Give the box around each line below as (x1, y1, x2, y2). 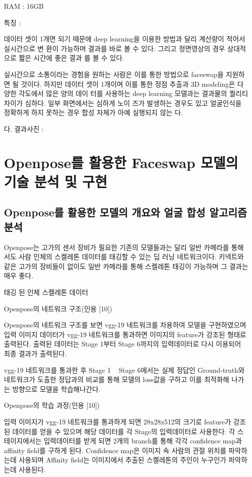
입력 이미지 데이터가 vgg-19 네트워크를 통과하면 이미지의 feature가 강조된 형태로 (4, 329, 246, 339)
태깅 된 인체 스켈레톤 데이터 (4, 287, 89, 297)
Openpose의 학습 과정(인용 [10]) (4, 400, 100, 410)
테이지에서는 (4, 436, 42, 446)
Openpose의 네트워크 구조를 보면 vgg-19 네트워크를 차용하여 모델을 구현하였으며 (4, 320, 246, 330)
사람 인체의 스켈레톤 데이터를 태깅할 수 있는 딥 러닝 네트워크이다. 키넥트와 (18, 251, 244, 262)
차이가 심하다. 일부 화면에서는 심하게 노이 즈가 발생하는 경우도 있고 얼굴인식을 (4, 97, 242, 108)
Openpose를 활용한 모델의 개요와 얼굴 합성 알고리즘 (4, 205, 247, 220)
